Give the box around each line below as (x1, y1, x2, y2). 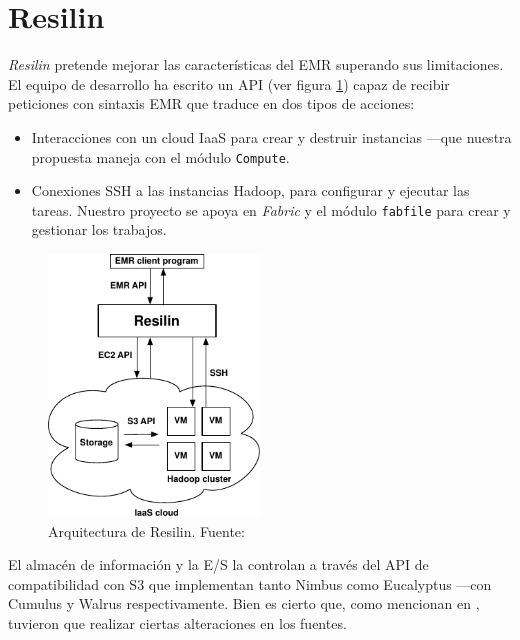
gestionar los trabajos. (31, 219, 167, 240)
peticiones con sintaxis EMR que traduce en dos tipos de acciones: (8, 93, 415, 114)
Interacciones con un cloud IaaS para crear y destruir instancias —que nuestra (31, 126, 512, 147)
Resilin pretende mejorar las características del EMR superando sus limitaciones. (8, 54, 504, 75)
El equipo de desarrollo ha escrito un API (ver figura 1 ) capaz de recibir (8, 73, 450, 94)
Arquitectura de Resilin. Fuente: (48, 520, 245, 541)
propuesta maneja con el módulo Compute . (31, 146, 290, 167)
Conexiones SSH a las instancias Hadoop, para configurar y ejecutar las (31, 180, 470, 201)
